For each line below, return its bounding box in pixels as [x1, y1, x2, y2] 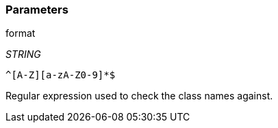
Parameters [5, 3, 68, 16]
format [5, 27, 36, 39]
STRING [5, 48, 41, 61]
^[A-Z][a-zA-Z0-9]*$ [5, 69, 116, 81]
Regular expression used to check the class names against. [5, 90, 273, 102]
